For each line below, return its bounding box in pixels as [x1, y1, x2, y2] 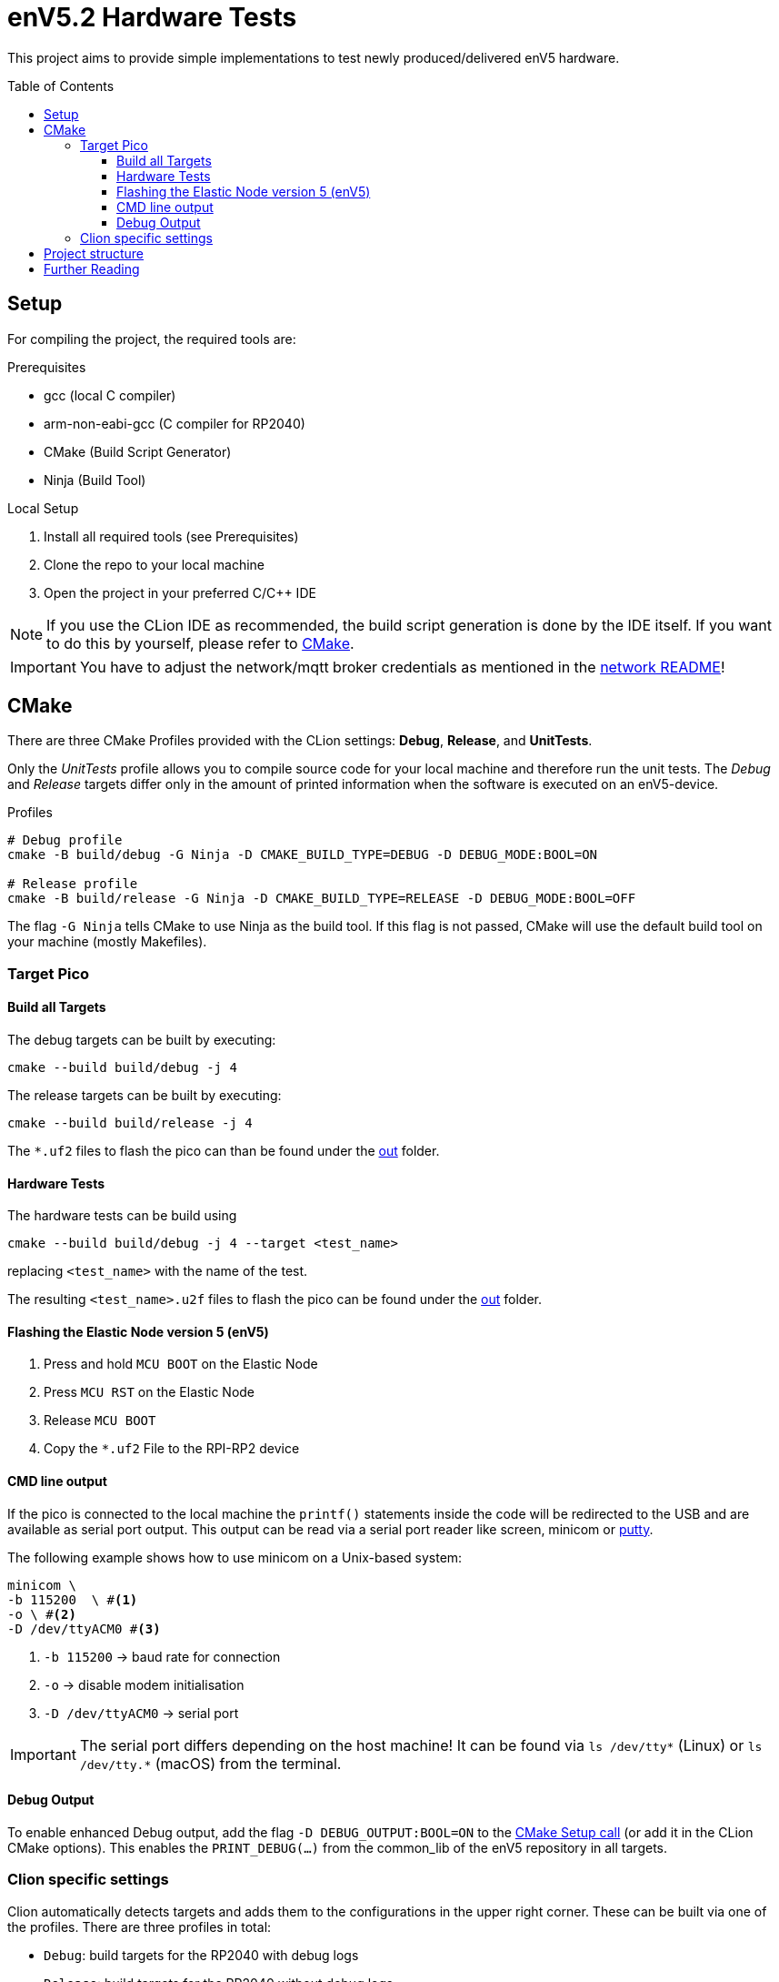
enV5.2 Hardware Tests [7, 2, 297, 33]
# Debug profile [7, 833, 123, 848]
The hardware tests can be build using [7, 1208, 237, 1224]
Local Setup [7, 500, 79, 516]
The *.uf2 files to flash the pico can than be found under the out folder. [7, 1143, 440, 1159]
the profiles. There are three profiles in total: [7, 1918, 272, 1935]
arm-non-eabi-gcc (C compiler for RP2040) [44, 415, 305, 431]
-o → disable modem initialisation [44, 1676, 245, 1693]
